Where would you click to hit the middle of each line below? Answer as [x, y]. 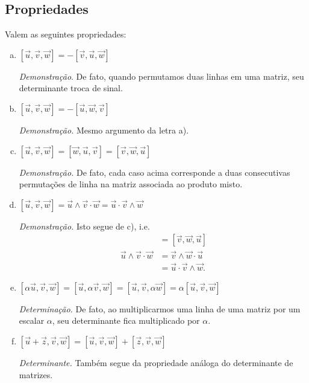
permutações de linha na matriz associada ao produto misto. [131, 184]
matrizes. [36, 374]
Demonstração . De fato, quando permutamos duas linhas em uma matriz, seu [161, 76]
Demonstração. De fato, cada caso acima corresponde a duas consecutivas [154, 172]
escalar [32, 320]
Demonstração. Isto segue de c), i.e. [84, 226]
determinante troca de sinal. [71, 88]
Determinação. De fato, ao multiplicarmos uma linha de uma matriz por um [160, 308]
